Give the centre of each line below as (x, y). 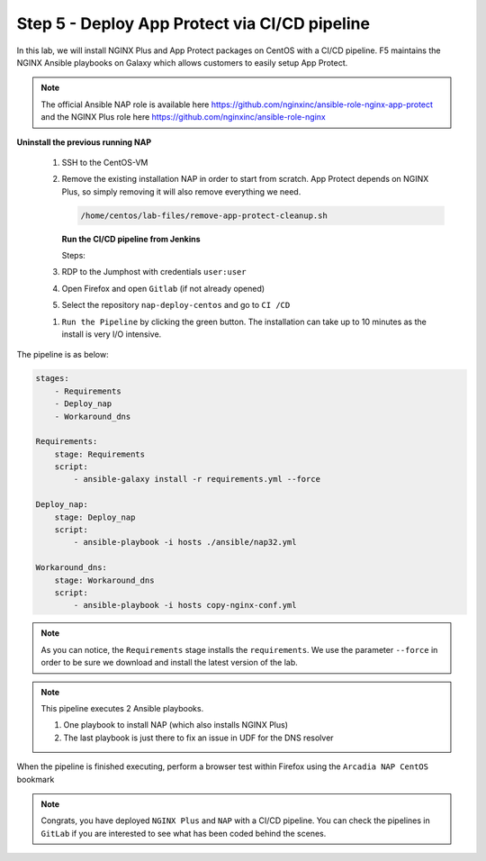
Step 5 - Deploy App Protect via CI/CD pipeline (193, 23)
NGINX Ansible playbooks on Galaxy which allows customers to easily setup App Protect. (182, 62)
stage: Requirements (100, 454)
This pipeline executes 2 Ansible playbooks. (122, 708)
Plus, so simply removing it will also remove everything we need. (181, 191)
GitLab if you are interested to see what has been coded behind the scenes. (184, 833)
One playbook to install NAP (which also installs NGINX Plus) (175, 725)
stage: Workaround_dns (104, 580)
